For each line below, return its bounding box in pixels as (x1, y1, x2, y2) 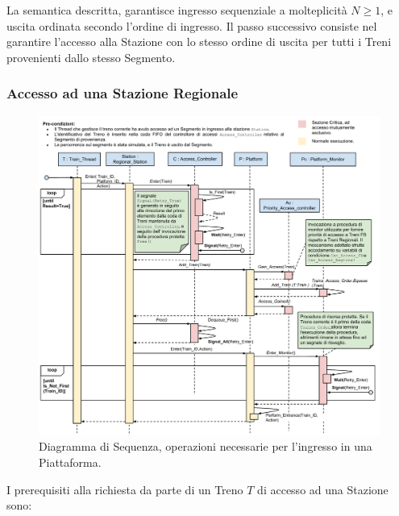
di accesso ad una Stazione (257, 481, 389, 497)
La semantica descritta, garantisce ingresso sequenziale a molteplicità (6, 2, 347, 18)
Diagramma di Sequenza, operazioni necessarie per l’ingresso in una (39, 438, 372, 455)
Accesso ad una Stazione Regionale (6, 83, 239, 103)
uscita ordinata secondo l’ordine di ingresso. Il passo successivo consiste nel (6, 17, 377, 34)
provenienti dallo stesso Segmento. (6, 48, 176, 65)
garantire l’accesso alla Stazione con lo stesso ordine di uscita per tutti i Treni (6, 33, 392, 50)
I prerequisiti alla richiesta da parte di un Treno (6, 481, 243, 497)
